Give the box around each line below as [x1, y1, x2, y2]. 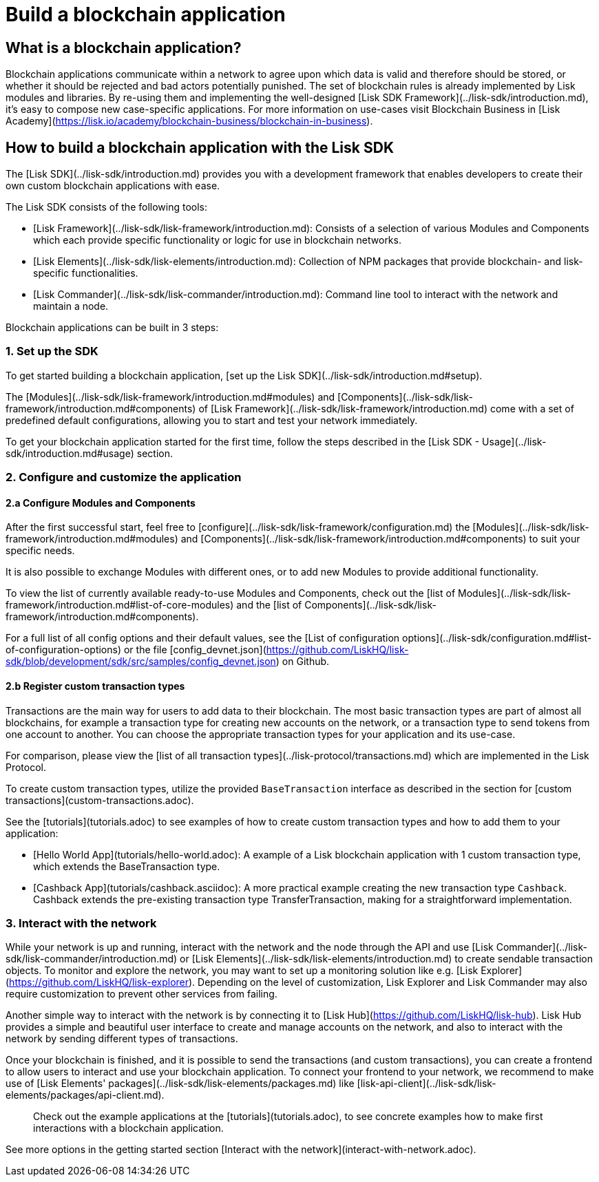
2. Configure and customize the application [6, 470, 242, 485]
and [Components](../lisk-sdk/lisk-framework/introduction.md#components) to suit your [180, 533, 580, 545]
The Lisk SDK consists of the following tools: [6, 201, 208, 213]
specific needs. [6, 545, 75, 557]
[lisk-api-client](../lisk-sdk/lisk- [357, 1077, 496, 1090]
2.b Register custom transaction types [6, 679, 185, 692]
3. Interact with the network [6, 916, 157, 930]
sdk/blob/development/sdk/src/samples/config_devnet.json [6, 655, 276, 668]
